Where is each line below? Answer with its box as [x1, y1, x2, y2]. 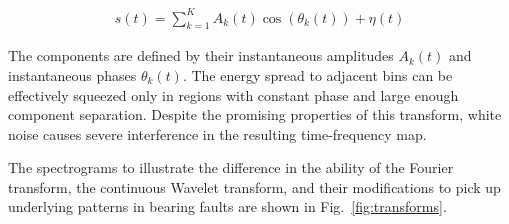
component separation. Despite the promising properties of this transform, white [8, 104, 502, 125]
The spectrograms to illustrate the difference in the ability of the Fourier [8, 157, 454, 178]
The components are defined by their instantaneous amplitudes [8, 45, 394, 66]
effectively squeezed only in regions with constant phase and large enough [8, 84, 459, 105]
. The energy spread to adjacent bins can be [182, 64, 453, 85]
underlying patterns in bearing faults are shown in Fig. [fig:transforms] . [8, 196, 447, 217]
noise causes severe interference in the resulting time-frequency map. [8, 123, 427, 144]
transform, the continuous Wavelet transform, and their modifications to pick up [8, 176, 501, 197]
